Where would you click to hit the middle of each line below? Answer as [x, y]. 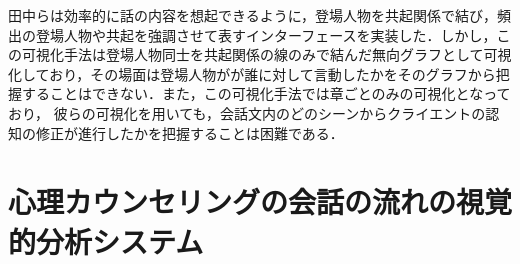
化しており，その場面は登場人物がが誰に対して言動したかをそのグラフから [252, 73]
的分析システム [106, 240]
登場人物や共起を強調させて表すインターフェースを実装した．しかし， [266, 34]
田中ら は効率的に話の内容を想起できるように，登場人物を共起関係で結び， [253, 15]
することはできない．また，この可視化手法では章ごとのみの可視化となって [266, 93]
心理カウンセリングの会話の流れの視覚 [260, 201]
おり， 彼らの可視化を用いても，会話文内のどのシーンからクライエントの [247, 112]
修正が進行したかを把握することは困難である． [189, 132]
